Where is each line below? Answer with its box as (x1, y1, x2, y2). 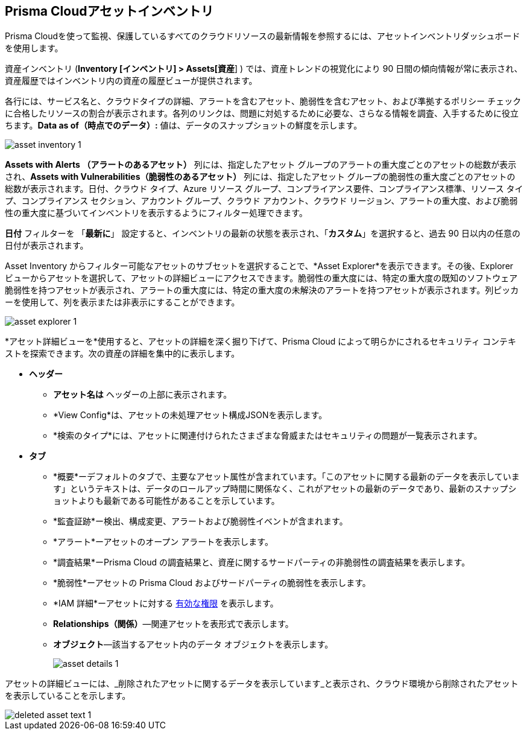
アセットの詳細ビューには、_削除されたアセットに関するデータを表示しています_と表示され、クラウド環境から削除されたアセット (5, 678, 519, 689)
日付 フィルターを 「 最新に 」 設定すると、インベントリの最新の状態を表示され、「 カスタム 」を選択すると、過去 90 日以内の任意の (5, 228, 520, 239)
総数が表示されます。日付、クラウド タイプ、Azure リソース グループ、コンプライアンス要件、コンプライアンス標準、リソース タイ (5, 183, 523, 194)
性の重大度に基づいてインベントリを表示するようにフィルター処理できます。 (5, 208, 308, 218)
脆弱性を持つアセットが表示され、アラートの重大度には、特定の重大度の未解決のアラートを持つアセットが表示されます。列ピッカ (5, 285, 519, 296)
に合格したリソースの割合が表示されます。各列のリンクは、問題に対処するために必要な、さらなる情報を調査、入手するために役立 (5, 108, 519, 119)
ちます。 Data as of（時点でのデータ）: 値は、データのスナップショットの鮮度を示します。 (5, 120, 362, 131)
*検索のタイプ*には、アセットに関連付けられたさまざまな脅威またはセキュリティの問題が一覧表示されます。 (53, 430, 482, 441)
